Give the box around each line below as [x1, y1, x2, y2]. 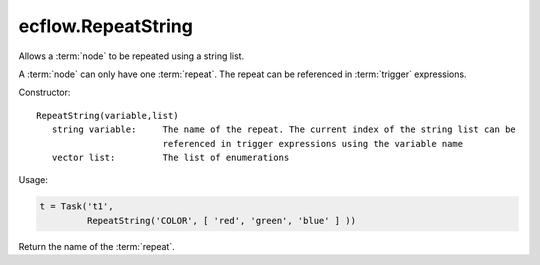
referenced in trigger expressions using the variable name [162, 138, 464, 149]
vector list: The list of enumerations [51, 151, 290, 163]
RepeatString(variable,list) [36, 110, 179, 121]
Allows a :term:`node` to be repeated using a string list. [18, 50, 245, 62]
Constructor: [18, 86, 71, 99]
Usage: [18, 174, 49, 186]
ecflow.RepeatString [18, 15, 194, 37]
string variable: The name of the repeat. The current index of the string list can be [51, 124, 517, 135]
